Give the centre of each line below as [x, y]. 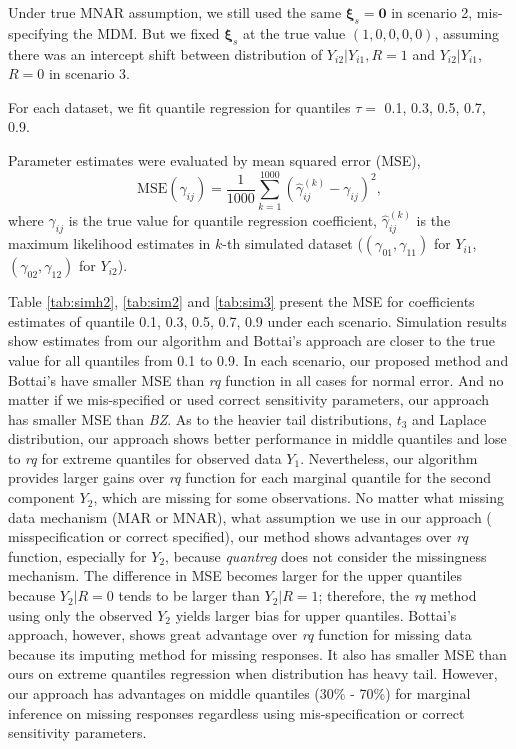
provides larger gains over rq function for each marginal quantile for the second [250, 477]
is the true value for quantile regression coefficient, [222, 219]
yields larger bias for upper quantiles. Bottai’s [316, 614]
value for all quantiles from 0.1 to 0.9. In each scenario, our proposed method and [258, 359]
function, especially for [77, 555]
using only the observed [80, 614]
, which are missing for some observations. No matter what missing [298, 497]
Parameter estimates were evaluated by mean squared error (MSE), [214, 159]
